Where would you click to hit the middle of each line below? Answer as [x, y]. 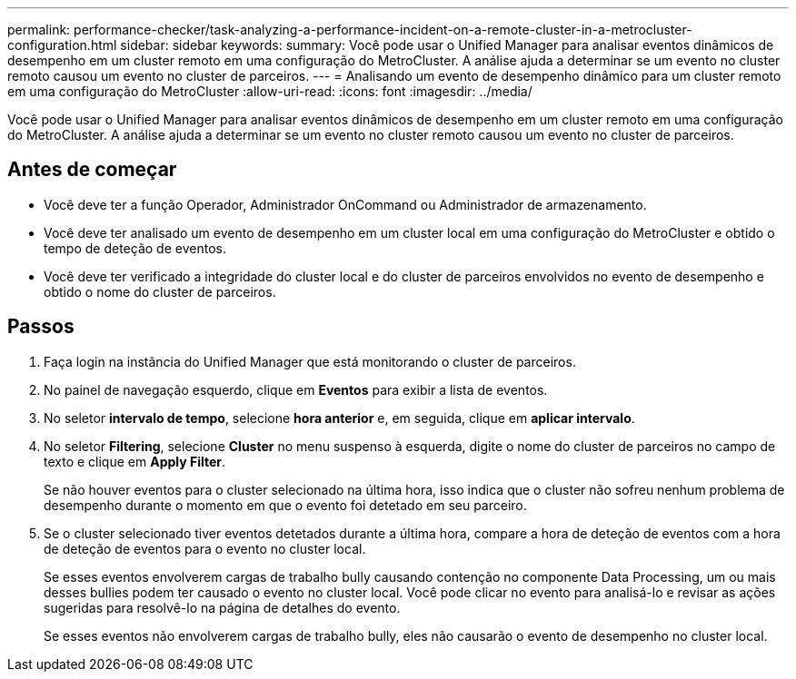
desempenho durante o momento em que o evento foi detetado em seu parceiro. [285, 505]
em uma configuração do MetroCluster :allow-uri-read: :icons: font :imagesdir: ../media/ [270, 91]
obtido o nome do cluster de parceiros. [160, 291]
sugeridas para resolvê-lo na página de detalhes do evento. [222, 607]
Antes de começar [92, 170]
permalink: [39, 30]
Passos [41, 327]
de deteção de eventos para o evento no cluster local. [205, 548]
